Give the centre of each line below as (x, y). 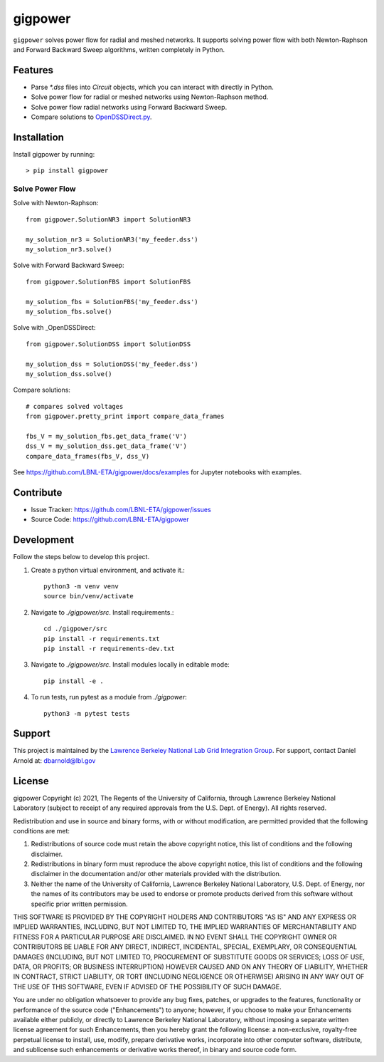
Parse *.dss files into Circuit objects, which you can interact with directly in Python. (152, 87)
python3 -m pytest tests (87, 713)
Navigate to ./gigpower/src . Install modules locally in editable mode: (130, 665)
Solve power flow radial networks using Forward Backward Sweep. (129, 107)
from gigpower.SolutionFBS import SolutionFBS (108, 282)
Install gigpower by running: (54, 154)
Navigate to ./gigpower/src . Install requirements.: (102, 612)
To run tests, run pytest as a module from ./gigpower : (109, 697)
